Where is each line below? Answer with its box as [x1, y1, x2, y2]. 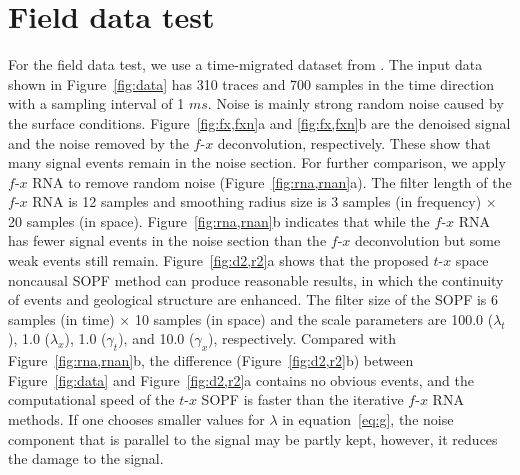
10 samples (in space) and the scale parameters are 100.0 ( [134, 308, 494, 329]
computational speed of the [8, 389, 175, 410]
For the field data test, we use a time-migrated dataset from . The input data [8, 54, 483, 75]
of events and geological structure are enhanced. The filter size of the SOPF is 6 [8, 289, 499, 310]
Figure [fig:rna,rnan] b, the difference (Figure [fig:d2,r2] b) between [8, 350, 414, 371]
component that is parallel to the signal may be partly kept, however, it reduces [8, 428, 498, 449]
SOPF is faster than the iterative [201, 389, 404, 410]
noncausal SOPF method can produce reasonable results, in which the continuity [8, 269, 504, 290]
